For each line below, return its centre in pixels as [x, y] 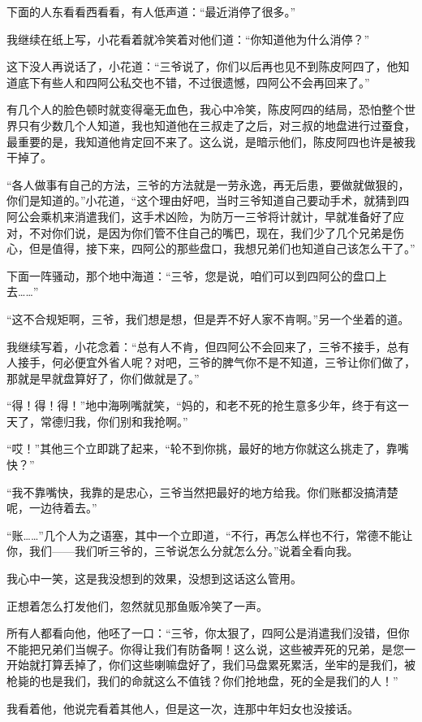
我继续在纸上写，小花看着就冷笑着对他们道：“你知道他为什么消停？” [188, 39]
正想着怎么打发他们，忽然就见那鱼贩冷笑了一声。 [137, 605]
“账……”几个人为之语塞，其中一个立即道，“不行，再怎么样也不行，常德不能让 [210, 535]
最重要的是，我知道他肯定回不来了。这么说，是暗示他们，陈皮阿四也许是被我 [211, 141]
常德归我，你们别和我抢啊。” [114, 421]
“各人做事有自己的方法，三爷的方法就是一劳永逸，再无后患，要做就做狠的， [208, 184]
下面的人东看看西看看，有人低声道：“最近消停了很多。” [151, 11]
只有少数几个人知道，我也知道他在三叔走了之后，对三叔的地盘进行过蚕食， [216, 125]
